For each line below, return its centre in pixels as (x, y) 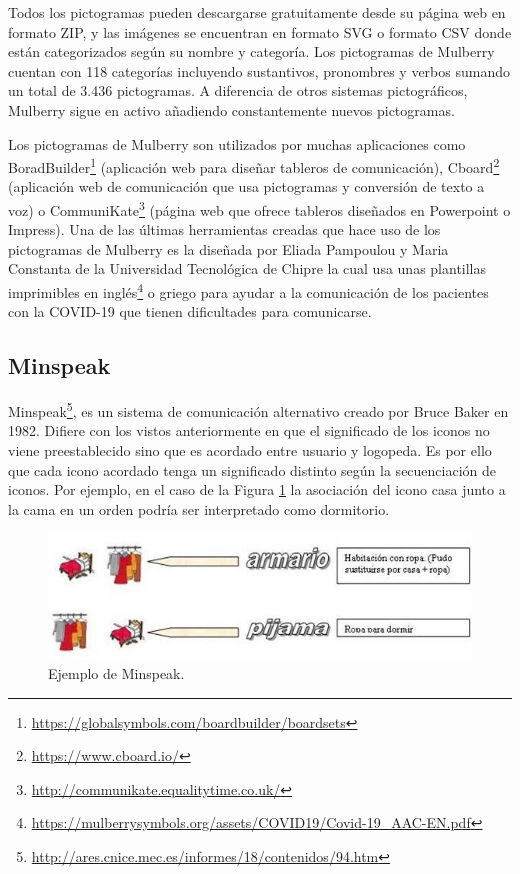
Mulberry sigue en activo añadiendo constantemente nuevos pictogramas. (231, 109)
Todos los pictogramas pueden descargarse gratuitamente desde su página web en (257, 12)
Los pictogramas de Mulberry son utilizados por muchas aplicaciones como (237, 143)
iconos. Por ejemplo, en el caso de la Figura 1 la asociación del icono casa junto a (257, 489)
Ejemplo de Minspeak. (116, 672)
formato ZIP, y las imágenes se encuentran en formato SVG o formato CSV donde (260, 31)
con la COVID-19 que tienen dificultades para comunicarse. (190, 311)
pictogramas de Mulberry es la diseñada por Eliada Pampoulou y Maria (228, 248)
